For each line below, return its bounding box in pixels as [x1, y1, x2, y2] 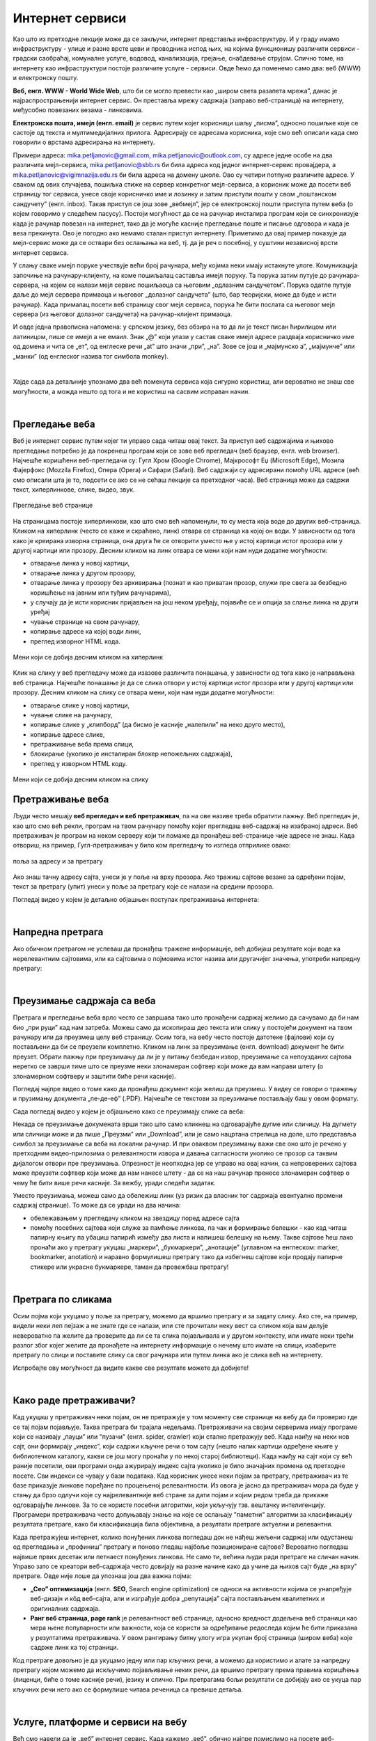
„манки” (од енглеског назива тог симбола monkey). [13, 352, 169, 360]
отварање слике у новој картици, [30, 701, 130, 710]
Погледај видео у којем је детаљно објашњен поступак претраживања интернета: [13, 895, 259, 903]
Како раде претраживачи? [13, 1395, 136, 1407]
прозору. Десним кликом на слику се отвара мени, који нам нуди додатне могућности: [13, 688, 274, 696]
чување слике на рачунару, [30, 710, 113, 719]
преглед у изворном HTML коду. [30, 759, 128, 767]
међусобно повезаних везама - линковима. [13, 106, 143, 114]
